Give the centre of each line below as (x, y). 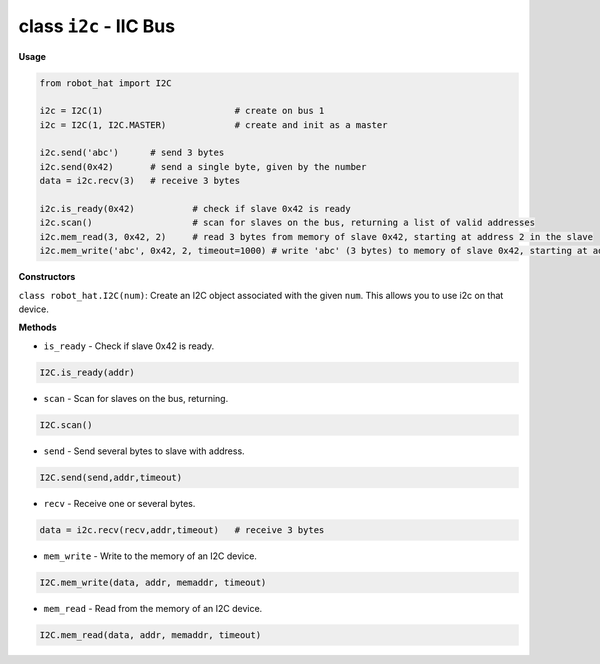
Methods (37, 327)
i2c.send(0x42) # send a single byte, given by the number (203, 166)
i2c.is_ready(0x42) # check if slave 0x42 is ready (195, 209)
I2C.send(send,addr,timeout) (111, 477)
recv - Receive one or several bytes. (119, 503)
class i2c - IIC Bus (96, 26)
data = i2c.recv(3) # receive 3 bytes (139, 181)
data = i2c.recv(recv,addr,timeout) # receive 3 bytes (182, 529)
